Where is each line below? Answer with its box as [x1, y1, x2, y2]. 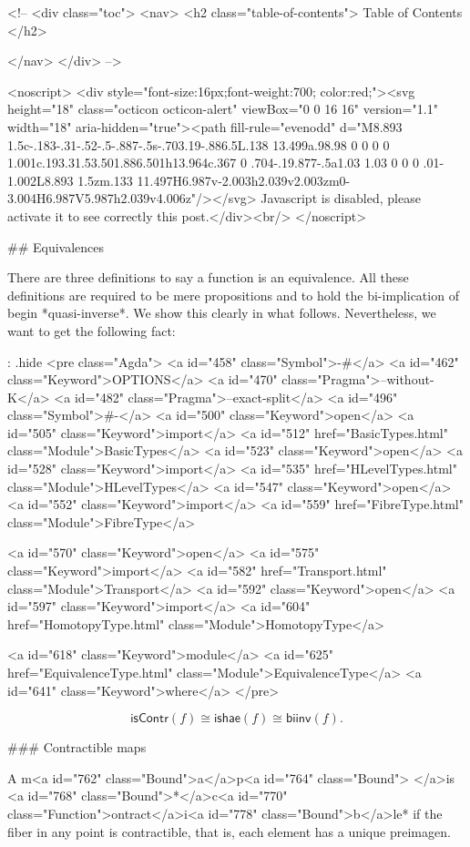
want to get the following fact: [7, 321, 176, 340]
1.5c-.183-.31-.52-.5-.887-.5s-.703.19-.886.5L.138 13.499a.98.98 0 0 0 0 [7, 135, 390, 154]
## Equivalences [7, 237, 105, 256]
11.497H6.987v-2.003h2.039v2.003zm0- [137, 170, 351, 189]
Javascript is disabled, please [261, 189, 421, 208]
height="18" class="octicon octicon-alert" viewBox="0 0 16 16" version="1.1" [7, 99, 438, 118]
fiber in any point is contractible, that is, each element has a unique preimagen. [7, 821, 451, 841]
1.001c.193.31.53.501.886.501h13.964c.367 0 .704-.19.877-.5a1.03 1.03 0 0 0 [7, 153, 419, 172]
